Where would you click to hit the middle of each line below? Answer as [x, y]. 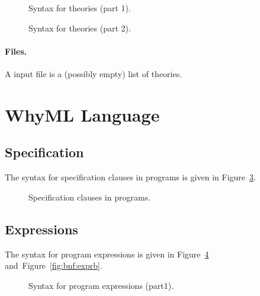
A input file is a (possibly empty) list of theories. [94, 73]
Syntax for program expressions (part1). [101, 285]
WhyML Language [82, 114]
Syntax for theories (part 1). [80, 8]
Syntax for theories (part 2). [80, 28]
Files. [16, 51]
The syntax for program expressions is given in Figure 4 [107, 254]
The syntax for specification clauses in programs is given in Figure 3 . [130, 177]
